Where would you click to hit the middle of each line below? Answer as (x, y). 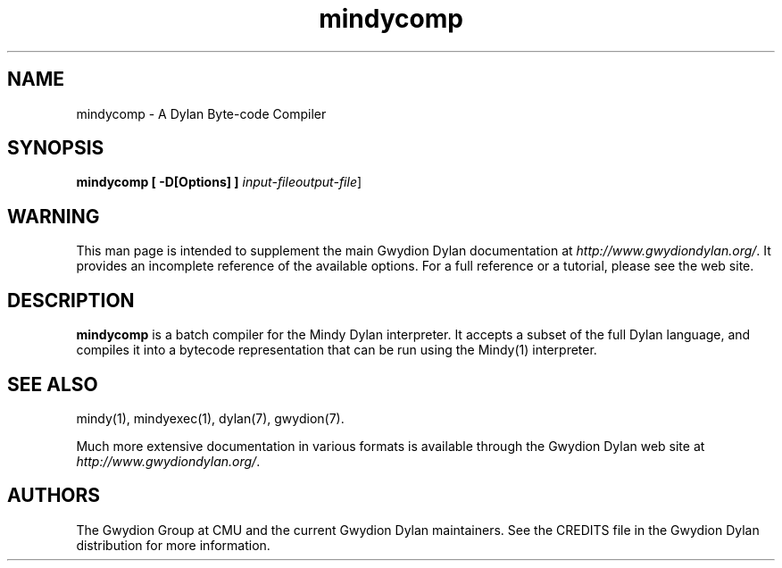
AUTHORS (54, 496)
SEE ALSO (53, 384)
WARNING (54, 216)
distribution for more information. (173, 545)
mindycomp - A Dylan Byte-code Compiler (201, 113)
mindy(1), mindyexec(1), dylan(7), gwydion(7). (210, 418)
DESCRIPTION (71, 300)
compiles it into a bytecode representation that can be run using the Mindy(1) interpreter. (337, 350)
